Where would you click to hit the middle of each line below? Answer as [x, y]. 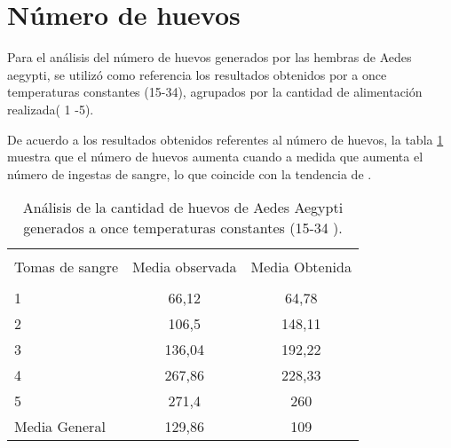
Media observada [185, 267]
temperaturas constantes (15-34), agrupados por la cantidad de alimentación [215, 92]
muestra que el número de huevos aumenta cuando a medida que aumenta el [215, 157]
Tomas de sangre [67, 267]
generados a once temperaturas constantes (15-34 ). [183, 228]
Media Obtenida [301, 267]
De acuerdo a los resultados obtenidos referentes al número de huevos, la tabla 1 [225, 139]
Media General [60, 427]
